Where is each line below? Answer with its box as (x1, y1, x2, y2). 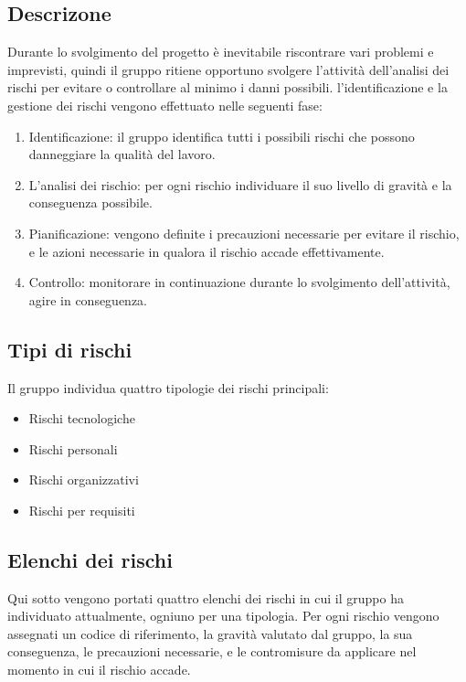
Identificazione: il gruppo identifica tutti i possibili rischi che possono (28, 126, 415, 145)
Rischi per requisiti (28, 500, 135, 519)
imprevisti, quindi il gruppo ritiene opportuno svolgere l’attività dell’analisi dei (7, 59, 450, 79)
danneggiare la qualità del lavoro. (28, 144, 216, 164)
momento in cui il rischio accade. (7, 660, 191, 679)
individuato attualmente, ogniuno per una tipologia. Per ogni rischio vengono (7, 606, 440, 625)
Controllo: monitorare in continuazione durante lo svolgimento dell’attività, (28, 272, 450, 292)
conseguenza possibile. (28, 193, 153, 212)
